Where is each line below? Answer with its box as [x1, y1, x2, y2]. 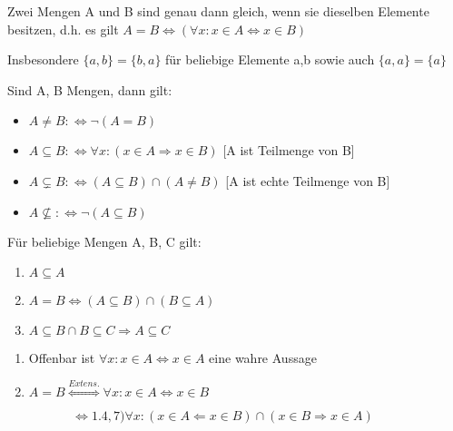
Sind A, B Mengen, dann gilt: [7, 80, 172, 99]
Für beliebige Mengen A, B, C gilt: [7, 231, 202, 250]
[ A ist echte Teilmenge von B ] [225, 171, 390, 190]
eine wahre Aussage [209, 348, 317, 367]
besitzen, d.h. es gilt [7, 19, 119, 38]
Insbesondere [7, 50, 79, 69]
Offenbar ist [28, 348, 95, 367]
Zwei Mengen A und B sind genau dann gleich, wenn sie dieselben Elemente [7, 2, 429, 20]
